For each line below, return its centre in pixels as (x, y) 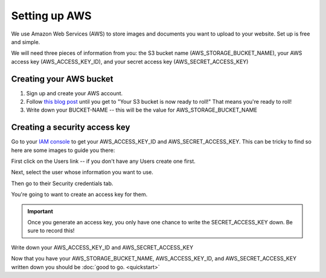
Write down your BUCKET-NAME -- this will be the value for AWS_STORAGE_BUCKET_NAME (142, 110)
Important (40, 211)
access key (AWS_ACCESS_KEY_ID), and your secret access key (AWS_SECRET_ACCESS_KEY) (130, 62)
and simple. (26, 42)
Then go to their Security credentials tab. (62, 183)
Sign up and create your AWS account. (75, 93)
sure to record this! (51, 231)
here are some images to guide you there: (63, 150)
